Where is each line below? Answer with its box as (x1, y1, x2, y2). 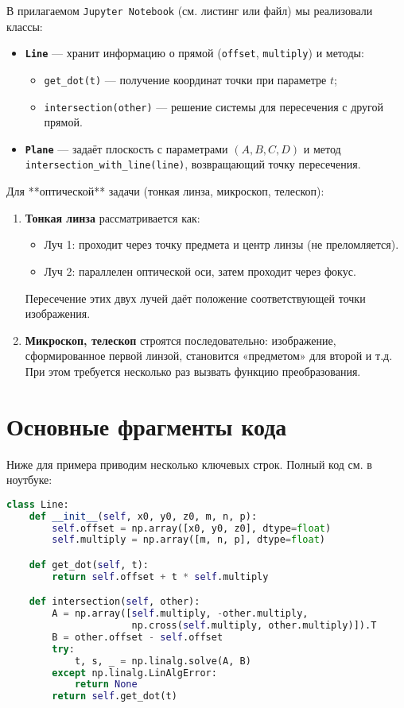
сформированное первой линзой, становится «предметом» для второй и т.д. (25, 347, 393, 364)
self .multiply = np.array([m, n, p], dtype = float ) (52, 534, 325, 546)
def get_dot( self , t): (29, 559, 149, 571)
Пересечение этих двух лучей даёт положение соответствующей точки (25, 289, 366, 306)
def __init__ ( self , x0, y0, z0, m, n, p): (29, 510, 258, 522)
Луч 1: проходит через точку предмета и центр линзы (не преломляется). (44, 236, 399, 253)
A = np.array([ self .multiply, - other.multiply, (52, 608, 309, 620)
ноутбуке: (6, 471, 52, 488)
